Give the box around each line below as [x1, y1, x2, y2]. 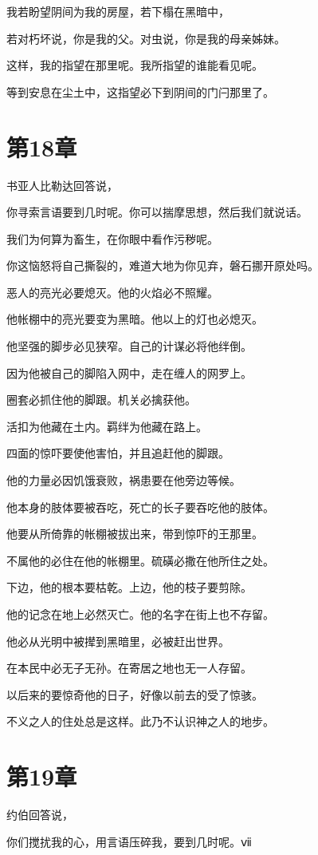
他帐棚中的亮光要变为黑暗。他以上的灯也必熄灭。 [6, 311, 263, 327]
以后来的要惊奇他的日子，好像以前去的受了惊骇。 [6, 686, 263, 703]
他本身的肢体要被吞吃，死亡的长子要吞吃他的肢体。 [6, 498, 274, 515]
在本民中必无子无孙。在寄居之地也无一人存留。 [6, 659, 252, 676]
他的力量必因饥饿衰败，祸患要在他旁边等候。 [6, 472, 241, 489]
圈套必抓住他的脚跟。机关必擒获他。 [6, 391, 196, 408]
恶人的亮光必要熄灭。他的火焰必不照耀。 [6, 283, 218, 300]
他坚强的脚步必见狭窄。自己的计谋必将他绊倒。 [6, 338, 252, 354]
